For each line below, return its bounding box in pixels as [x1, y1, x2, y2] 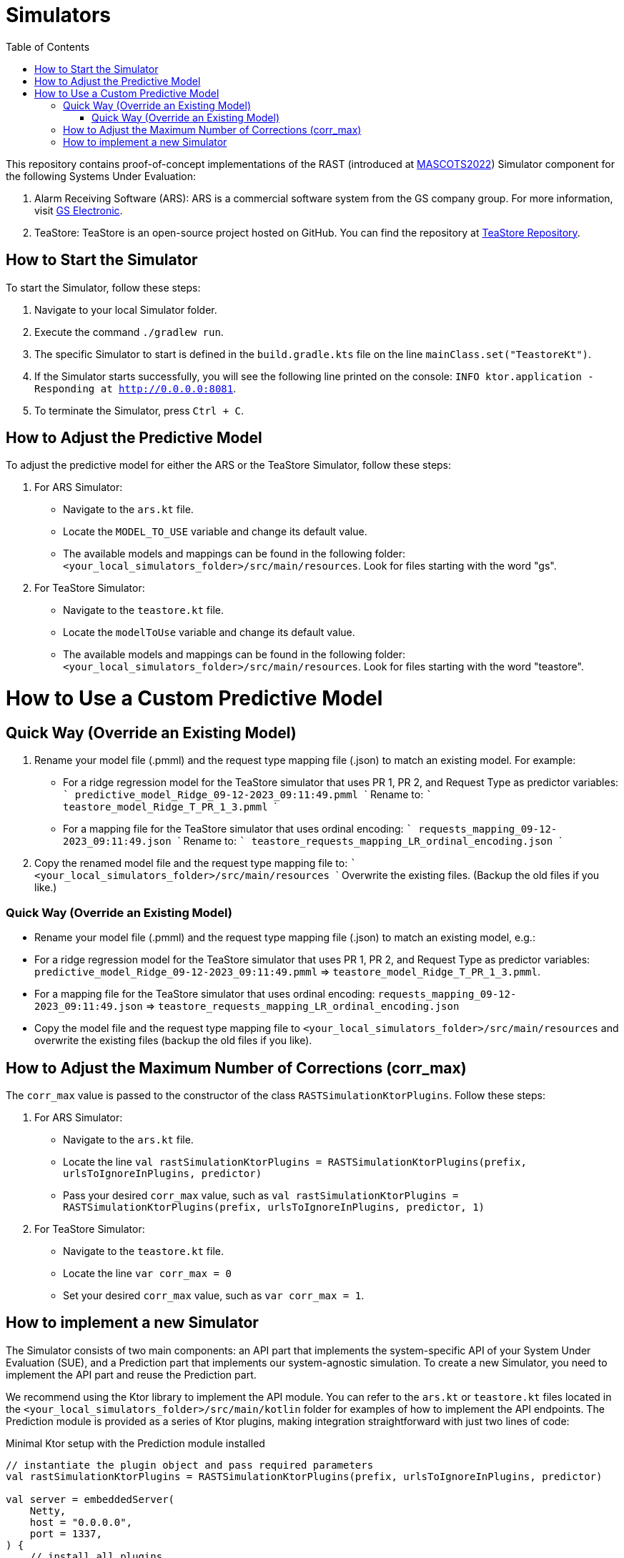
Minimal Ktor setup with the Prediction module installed [6, 1437, 265, 1449]
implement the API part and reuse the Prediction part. [6, 1368, 257, 1381]
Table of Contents [6, 40, 90, 53]
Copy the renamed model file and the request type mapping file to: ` [34, 857, 357, 870]
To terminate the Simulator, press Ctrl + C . [34, 404, 244, 417]
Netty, [29, 1504, 66, 1517]
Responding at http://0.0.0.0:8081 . [34, 382, 237, 395]
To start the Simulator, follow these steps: [6, 281, 201, 294]
